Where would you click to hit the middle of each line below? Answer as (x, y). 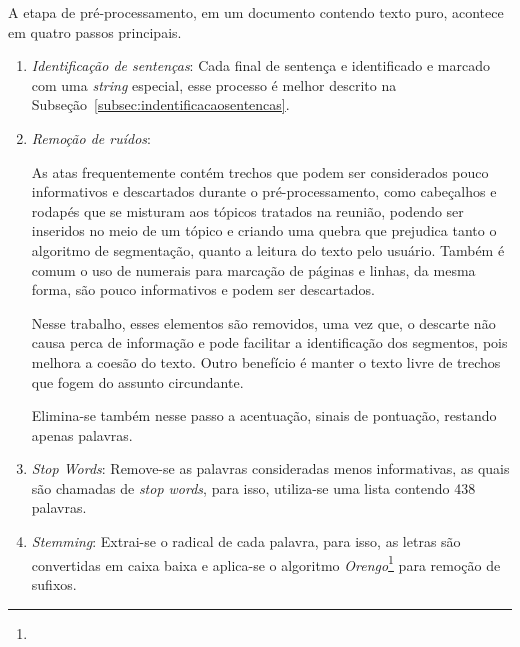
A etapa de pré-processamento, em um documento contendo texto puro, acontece (256, 12)
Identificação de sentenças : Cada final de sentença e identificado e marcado (260, 65)
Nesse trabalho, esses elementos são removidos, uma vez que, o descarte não (263, 322)
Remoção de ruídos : (91, 137)
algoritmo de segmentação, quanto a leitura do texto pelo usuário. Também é (268, 249)
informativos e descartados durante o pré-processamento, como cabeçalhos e (264, 191)
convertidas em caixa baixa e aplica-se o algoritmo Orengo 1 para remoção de (266, 563)
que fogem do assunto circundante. (137, 381)
